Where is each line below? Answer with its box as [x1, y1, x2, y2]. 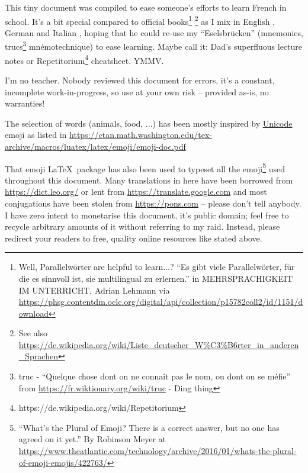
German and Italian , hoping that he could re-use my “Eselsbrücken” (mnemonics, [5, 26, 303, 38]
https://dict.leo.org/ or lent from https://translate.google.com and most [5, 185, 267, 198]
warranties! [5, 97, 45, 110]
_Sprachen [18, 350, 58, 362]
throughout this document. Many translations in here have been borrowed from [5, 173, 293, 186]
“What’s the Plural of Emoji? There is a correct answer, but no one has [18, 421, 280, 433]
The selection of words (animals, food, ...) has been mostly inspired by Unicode [5, 117, 293, 129]
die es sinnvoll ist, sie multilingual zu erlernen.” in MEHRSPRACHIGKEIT [18, 272, 293, 284]
